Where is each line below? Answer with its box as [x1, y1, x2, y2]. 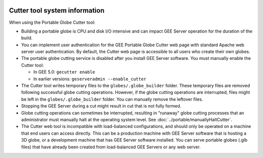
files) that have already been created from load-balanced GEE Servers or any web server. [21, 144, 201, 150]
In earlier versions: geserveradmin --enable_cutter [33, 76, 147, 82]
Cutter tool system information [9, 6, 105, 15]
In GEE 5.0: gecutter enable [33, 69, 95, 75]
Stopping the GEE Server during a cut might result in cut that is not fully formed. [21, 103, 182, 109]
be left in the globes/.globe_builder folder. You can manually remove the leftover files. [21, 96, 203, 102]
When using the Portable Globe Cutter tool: [9, 19, 96, 25]
